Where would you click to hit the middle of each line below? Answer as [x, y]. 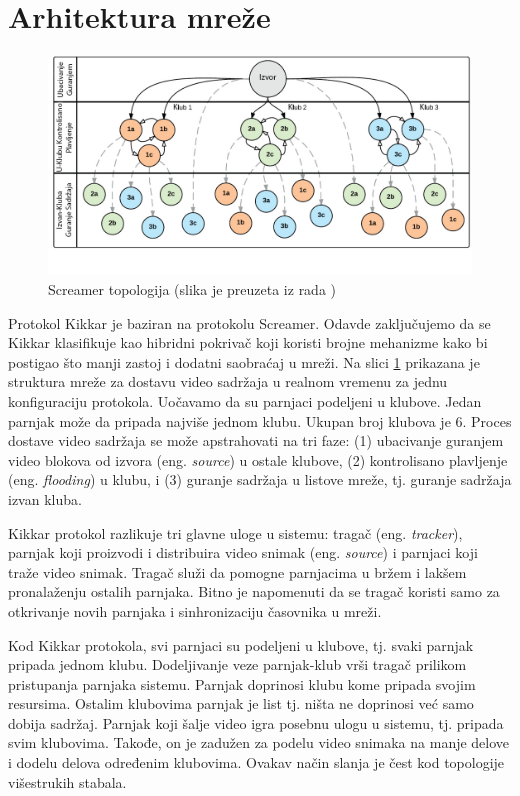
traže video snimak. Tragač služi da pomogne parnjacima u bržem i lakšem [237, 571]
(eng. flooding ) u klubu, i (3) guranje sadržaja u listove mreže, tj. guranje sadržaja [260, 479]
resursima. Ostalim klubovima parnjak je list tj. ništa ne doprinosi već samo [241, 703]
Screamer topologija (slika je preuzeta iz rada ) [192, 289]
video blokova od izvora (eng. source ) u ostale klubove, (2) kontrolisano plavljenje [258, 459]
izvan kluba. [45, 498]
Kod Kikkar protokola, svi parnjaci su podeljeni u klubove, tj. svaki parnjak [241, 644]
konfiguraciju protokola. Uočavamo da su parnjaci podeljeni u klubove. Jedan [245, 400]
